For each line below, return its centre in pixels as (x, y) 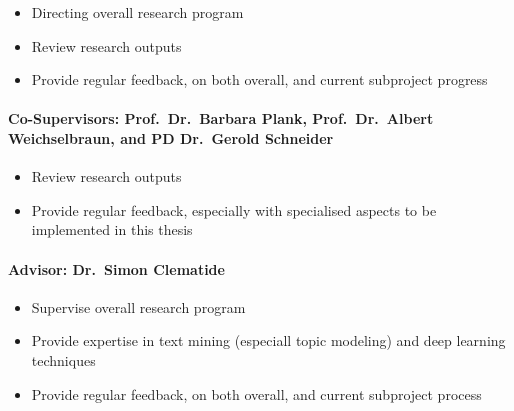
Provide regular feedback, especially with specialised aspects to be (234, 209)
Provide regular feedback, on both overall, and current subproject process (256, 393)
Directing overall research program (137, 12)
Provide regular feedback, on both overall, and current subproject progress (259, 79)
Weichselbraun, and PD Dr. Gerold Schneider (171, 137)
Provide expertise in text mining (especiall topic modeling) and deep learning (268, 340)
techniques (63, 359)
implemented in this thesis (112, 229)
